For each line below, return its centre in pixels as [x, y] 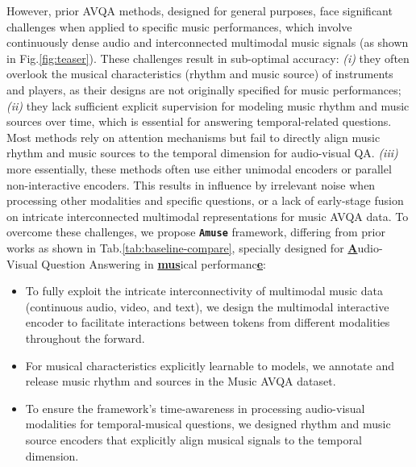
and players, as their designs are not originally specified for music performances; [204, 89]
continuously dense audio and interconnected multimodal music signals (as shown [208, 42]
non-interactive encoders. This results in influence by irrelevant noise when [191, 184]
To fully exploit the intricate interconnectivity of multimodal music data [204, 291]
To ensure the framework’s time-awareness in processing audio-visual [195, 408]
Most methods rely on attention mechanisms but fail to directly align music [193, 137]
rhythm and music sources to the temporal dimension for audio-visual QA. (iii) [202, 153]
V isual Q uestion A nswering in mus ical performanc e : [136, 263]
